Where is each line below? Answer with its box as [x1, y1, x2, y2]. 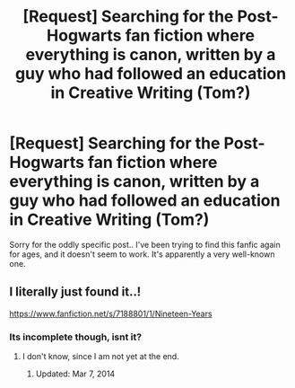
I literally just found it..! [9, 285, 142, 300]
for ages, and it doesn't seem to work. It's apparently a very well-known [9, 249, 275, 260]
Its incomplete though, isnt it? [9, 331, 142, 343]
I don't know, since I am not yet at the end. [22, 351, 179, 362]
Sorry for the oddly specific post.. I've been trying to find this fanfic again [9, 239, 281, 250]
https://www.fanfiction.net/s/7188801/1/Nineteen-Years [9, 308, 213, 319]
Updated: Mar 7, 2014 [35, 368, 116, 379]
